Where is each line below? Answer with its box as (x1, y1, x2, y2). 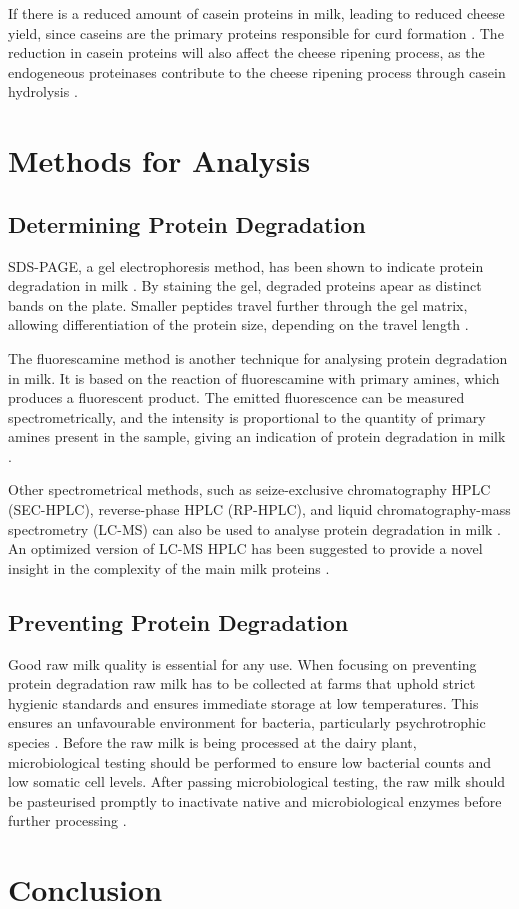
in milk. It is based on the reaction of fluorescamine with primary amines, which (8, 367, 500, 388)
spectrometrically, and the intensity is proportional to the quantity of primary (8, 406, 486, 427)
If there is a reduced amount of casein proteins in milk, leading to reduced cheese (8, 3, 505, 23)
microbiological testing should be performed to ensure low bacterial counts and (8, 751, 492, 772)
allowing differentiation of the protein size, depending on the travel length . (8, 314, 469, 335)
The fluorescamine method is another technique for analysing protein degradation (8, 347, 508, 368)
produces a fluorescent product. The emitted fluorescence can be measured (8, 387, 465, 408)
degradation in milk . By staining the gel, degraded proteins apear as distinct (8, 275, 482, 296)
